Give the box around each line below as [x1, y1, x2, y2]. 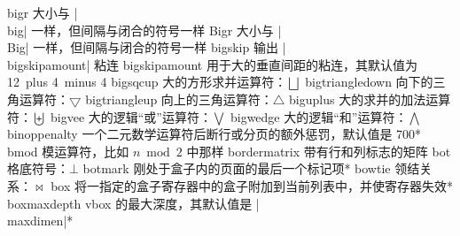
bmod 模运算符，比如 [7, 141, 129, 160]
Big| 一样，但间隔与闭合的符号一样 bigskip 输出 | [7, 38, 286, 57]
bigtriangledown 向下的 [305, 72, 433, 91]
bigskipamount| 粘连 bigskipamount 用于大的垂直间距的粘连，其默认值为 [7, 55, 417, 73]
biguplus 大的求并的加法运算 [289, 89, 451, 108]
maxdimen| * [7, 211, 74, 230]
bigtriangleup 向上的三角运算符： [85, 89, 273, 108]
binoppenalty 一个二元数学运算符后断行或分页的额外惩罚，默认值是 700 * [7, 125, 422, 143]
